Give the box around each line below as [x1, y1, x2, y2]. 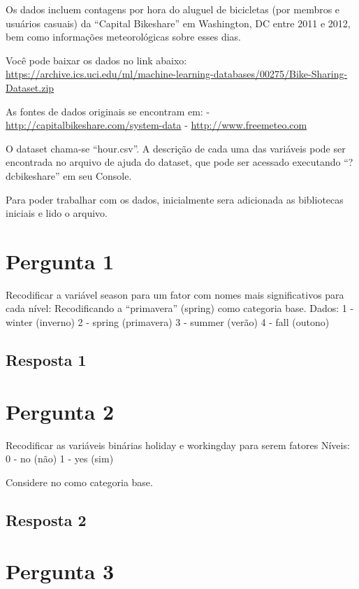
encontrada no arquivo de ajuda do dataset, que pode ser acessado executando [6, 155, 341, 169]
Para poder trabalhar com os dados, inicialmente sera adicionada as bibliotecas [6, 192, 344, 206]
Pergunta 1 [6, 246, 115, 275]
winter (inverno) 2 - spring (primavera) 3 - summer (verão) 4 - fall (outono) [6, 315, 330, 329]
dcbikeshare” [6, 168, 60, 183]
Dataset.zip [6, 80, 54, 94]
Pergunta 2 [6, 397, 115, 425]
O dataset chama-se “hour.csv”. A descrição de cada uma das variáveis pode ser [6, 141, 346, 155]
